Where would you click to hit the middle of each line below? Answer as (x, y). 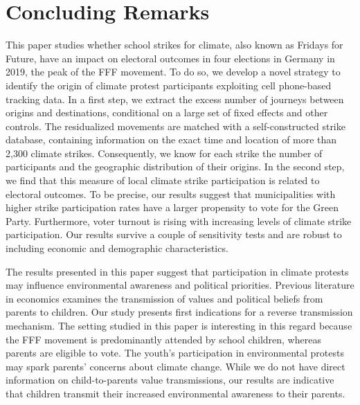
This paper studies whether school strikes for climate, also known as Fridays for (174, 45)
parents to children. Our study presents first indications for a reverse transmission (179, 312)
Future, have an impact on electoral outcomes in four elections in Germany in (170, 58)
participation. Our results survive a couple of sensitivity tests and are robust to (174, 234)
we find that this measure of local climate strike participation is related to (163, 180)
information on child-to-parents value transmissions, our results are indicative (170, 380)
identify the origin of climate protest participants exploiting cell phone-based (169, 85)
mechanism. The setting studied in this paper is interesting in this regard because (179, 325)
